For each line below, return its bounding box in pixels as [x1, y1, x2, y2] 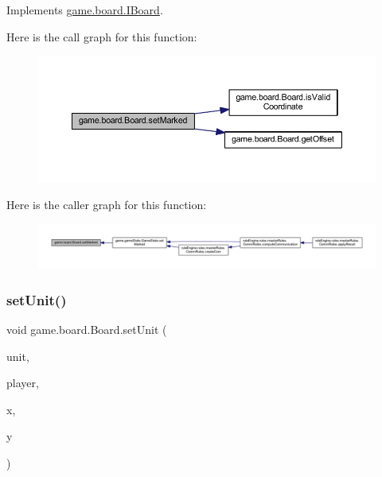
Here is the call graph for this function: [6, 28, 197, 45]
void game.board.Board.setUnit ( [6, 321, 167, 337]
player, [6, 374, 39, 391]
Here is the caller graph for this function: [6, 196, 207, 213]
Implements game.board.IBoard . [6, 2, 163, 17]
